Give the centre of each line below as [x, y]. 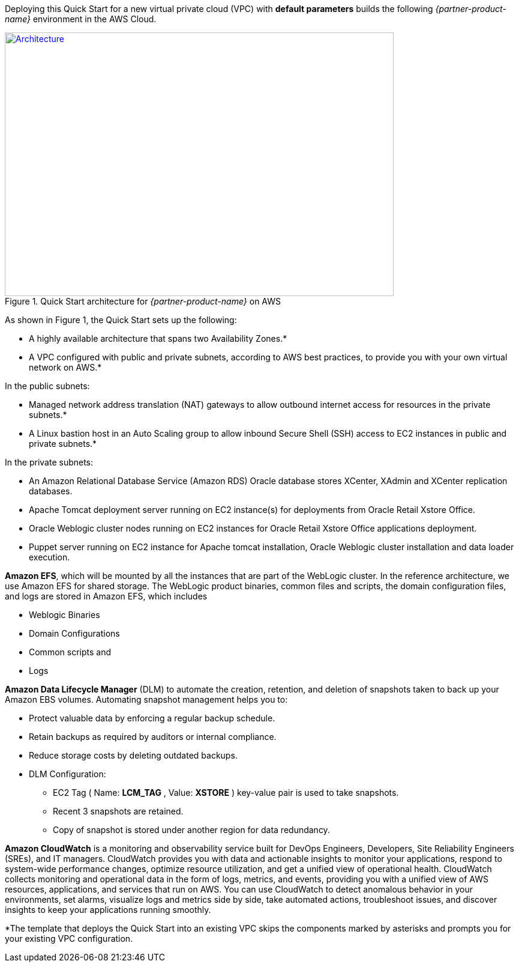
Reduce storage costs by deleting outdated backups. [133, 755]
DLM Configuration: [67, 774]
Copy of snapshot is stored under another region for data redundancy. [191, 830]
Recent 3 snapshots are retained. [118, 811]
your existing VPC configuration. [69, 938]
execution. [49, 557]
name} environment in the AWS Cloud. [81, 19]
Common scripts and [70, 652]
